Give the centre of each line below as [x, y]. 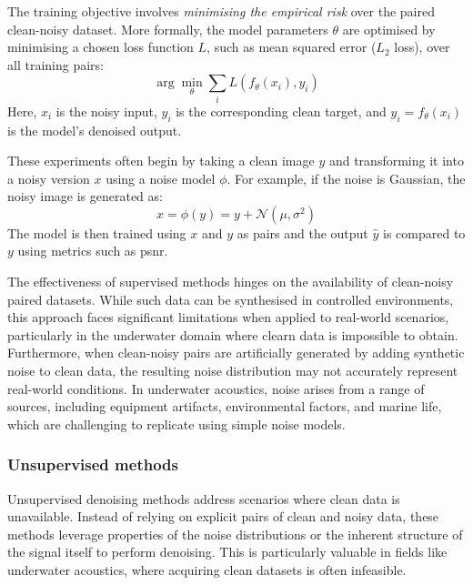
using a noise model [161, 178]
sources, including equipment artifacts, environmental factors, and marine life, [225, 406]
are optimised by [389, 29]
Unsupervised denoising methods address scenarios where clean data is [204, 498]
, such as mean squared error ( [292, 47]
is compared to [424, 232]
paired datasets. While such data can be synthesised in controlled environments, [231, 299]
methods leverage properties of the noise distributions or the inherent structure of [235, 534]
